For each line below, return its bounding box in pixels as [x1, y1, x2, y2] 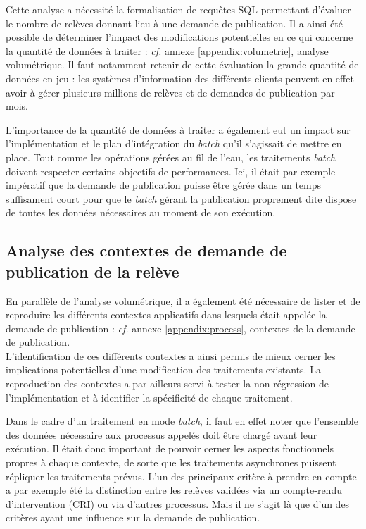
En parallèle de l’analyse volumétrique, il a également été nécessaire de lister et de [6, 293, 360, 308]
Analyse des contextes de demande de [6, 239, 287, 261]
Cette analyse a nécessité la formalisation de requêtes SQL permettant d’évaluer [6, 2, 351, 16]
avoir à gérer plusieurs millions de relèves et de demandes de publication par [6, 85, 335, 99]
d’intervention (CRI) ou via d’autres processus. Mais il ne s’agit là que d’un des [6, 496, 350, 511]
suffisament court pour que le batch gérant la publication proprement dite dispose [6, 191, 357, 206]
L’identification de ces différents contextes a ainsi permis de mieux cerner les [6, 348, 336, 363]
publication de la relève [6, 260, 179, 282]
